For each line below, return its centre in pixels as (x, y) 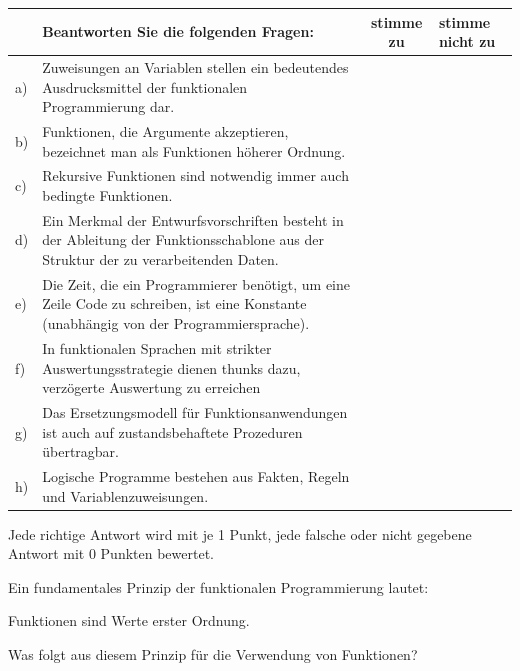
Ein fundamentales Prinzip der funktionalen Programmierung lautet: (218, 586)
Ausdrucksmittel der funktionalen (145, 86)
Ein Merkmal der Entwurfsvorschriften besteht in (193, 219)
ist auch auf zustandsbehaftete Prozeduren (172, 431)
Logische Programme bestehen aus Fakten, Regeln (196, 475)
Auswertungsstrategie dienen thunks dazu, (171, 367)
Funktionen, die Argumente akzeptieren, (165, 130)
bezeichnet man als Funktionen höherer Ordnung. (194, 150)
